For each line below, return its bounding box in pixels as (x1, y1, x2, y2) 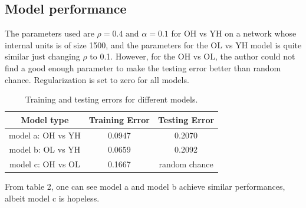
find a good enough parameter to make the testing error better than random (5, 61, 281, 74)
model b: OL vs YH (9, 143, 81, 156)
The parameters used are (5, 27, 94, 39)
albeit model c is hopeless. (5, 192, 100, 204)
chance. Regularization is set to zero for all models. (5, 73, 189, 85)
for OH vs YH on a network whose (171, 27, 297, 39)
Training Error (88, 113, 150, 126)
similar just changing (5, 50, 80, 62)
